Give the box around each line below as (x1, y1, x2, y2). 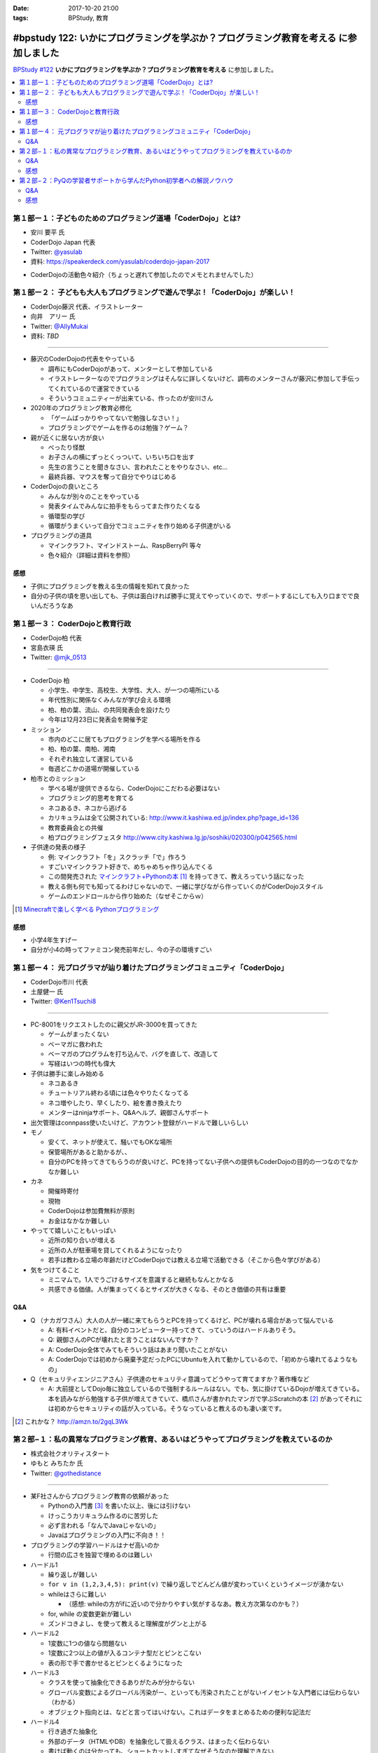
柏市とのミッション (30, 774, 86, 783)
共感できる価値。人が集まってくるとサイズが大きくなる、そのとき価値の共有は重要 (48, 1285, 286, 1294)
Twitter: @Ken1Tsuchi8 (30, 997, 97, 1006)
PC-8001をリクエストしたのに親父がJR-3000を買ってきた (30, 1020, 197, 1029)
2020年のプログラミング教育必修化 (30, 404, 132, 412)
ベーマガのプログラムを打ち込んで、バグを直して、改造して (48, 1049, 218, 1058)
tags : (13, 14, 29, 22)
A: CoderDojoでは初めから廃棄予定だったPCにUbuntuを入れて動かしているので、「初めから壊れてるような (48, 1355, 352, 1364)
